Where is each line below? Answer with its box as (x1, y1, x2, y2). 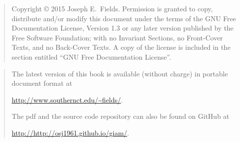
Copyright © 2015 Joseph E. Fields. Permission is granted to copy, (11, 3, 213, 13)
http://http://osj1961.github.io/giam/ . (11, 127, 129, 138)
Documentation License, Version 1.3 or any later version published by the (11, 23, 234, 33)
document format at (11, 78, 72, 88)
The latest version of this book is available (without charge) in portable (11, 68, 228, 78)
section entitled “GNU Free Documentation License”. (11, 51, 171, 62)
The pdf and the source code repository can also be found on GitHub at (11, 111, 230, 121)
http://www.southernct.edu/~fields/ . (11, 94, 123, 105)
